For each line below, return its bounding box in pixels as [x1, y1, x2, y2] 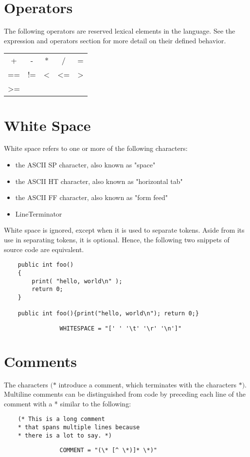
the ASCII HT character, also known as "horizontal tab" [15, 176, 183, 186]
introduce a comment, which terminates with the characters [58, 379, 236, 389]
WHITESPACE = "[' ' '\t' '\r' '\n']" [59, 325, 182, 332]
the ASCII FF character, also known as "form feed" [15, 192, 168, 202]
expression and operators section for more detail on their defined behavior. [4, 35, 226, 45]
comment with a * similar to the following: [4, 398, 131, 408]
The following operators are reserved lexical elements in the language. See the [4, 26, 235, 36]
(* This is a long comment [18, 416, 105, 423]
